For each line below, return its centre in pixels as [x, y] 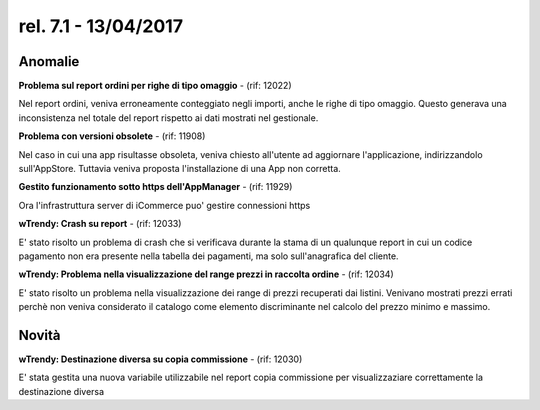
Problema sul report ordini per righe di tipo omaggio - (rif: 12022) [155, 86]
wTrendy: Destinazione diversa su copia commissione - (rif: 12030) [160, 359]
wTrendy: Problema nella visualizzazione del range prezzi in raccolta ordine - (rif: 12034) [206, 274]
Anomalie [49, 61]
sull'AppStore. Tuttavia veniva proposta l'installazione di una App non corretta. [180, 169]
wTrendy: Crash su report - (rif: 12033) [100, 224]
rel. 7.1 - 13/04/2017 [101, 26]
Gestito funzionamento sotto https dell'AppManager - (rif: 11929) [155, 187]
